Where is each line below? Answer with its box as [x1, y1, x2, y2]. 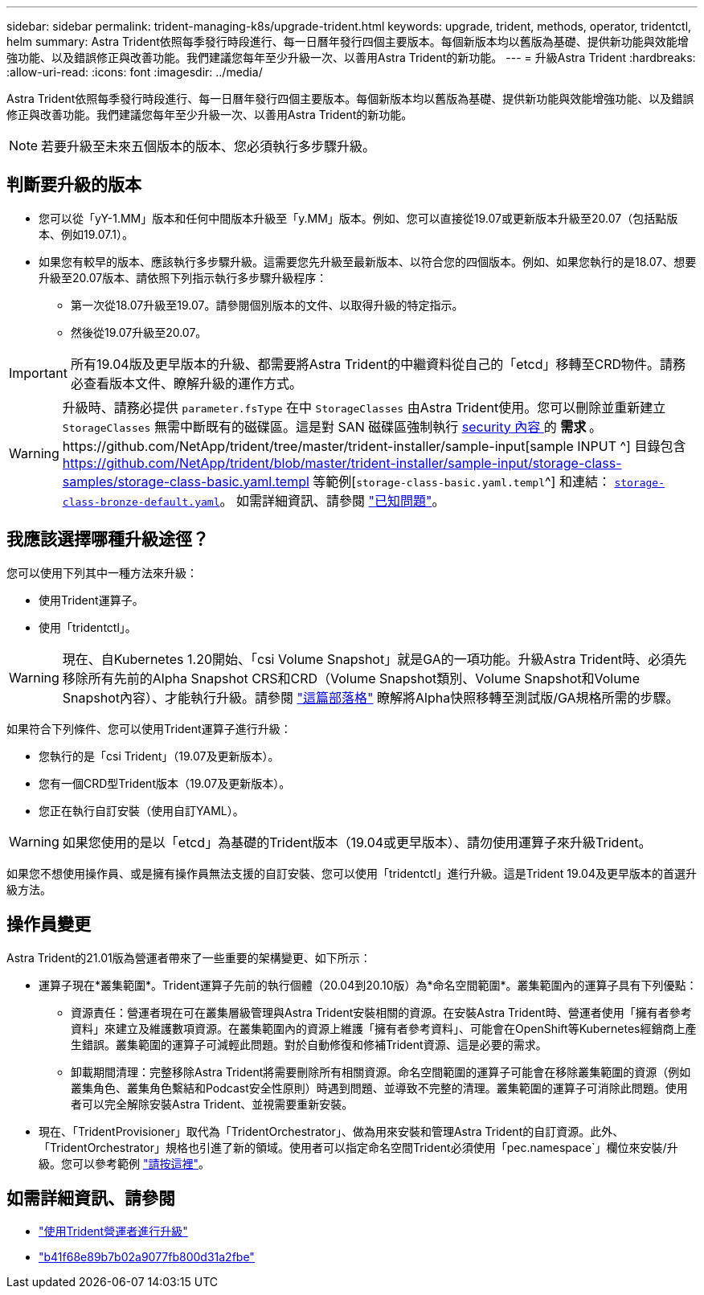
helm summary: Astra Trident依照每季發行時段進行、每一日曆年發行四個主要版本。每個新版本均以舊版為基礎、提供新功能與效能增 [6, 35, 689, 48]
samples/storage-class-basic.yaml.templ [62, 473, 309, 490]
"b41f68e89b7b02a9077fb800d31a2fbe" [39, 1250, 255, 1264]
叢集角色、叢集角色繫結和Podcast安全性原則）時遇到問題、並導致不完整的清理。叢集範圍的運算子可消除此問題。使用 [71, 1080, 688, 1095]
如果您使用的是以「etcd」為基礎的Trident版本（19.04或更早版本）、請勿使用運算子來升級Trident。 [62, 834, 652, 850]
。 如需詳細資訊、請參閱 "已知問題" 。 [219, 492, 445, 509]
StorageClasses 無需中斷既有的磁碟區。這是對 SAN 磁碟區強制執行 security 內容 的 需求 [62, 418, 587, 435]
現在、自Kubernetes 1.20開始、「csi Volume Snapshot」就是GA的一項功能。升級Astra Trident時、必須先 [62, 650, 687, 667]
